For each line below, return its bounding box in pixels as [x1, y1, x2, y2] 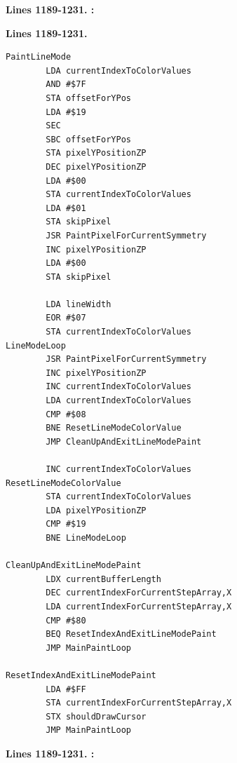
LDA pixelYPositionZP [46, 505, 147, 515]
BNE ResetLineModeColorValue [46, 423, 182, 433]
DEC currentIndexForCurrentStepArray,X [46, 588, 232, 598]
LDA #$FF [46, 684, 86, 694]
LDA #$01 [46, 203, 86, 213]
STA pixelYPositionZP [46, 148, 147, 158]
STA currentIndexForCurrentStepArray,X [46, 698, 232, 708]
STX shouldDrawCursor [46, 711, 147, 722]
